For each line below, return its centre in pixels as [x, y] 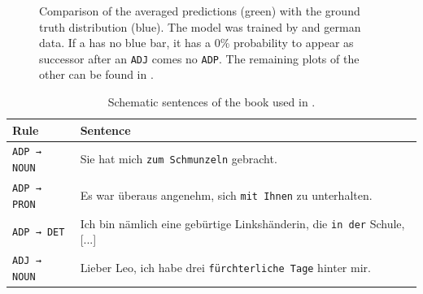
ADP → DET [39, 233]
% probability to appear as [287, 43]
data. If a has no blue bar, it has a [125, 43]
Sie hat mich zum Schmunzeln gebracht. [179, 159]
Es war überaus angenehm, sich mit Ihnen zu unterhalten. [226, 195]
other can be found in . [96, 74]
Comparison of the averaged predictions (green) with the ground [200, 11]
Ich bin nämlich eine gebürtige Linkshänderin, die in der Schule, [242, 223]
